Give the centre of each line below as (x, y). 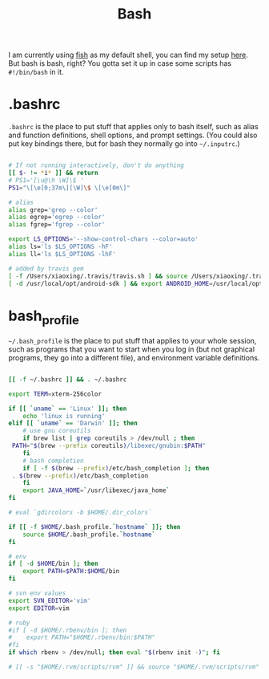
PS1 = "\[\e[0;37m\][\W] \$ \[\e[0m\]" (69, 188)
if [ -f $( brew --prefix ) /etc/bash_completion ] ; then (116, 468)
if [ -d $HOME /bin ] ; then (53, 564)
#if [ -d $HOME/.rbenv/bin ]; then (68, 630)
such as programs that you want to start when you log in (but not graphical (131, 349)
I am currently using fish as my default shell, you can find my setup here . (128, 55)
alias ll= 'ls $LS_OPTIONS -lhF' (62, 254)
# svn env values (37, 594)
